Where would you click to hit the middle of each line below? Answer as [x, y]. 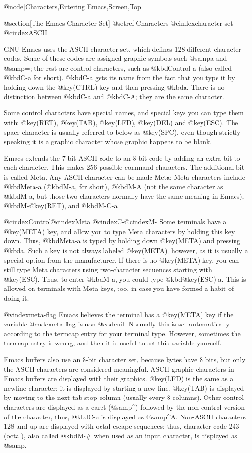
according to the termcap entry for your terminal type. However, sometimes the [122, 333]
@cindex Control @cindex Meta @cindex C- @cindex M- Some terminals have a [115, 222]
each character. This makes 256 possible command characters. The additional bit [124, 167]
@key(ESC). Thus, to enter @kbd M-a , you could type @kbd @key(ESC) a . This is [125, 279]
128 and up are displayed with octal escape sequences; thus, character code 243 [122, 426]
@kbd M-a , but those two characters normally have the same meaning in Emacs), [124, 196]
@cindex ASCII [26, 32]
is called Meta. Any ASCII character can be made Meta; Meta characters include [125, 176]
